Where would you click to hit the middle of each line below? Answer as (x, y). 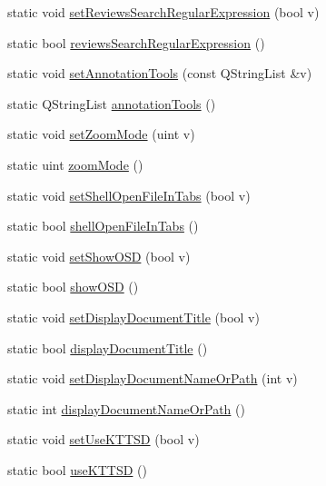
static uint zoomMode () (75, 164)
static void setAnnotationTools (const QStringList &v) (160, 73)
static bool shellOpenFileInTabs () (103, 226)
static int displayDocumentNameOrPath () (126, 408)
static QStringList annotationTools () (112, 103)
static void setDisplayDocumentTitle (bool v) (133, 317)
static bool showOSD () (73, 287)
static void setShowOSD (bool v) (99, 256)
